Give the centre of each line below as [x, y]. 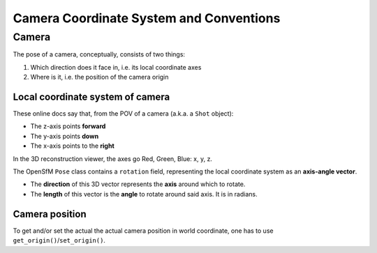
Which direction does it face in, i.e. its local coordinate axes [116, 67]
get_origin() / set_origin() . [59, 240]
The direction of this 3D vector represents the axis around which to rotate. [138, 184]
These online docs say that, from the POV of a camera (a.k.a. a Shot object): [123, 114]
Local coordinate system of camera [91, 97]
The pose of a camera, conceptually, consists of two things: [99, 54]
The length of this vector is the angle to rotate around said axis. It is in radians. [144, 194]
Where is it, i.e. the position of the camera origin [99, 77]
